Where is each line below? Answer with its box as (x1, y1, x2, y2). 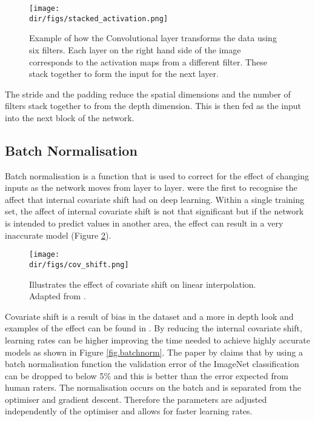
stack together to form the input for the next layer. (29, 67, 219, 80)
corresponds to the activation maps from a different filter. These (29, 55, 267, 68)
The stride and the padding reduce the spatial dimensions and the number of (5, 87, 291, 100)
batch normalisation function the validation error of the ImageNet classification (5, 357, 299, 370)
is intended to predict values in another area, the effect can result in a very (5, 217, 283, 230)
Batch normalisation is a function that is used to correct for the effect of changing (5, 169, 309, 182)
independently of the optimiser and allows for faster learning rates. (5, 405, 253, 417)
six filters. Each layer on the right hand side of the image (29, 43, 241, 56)
